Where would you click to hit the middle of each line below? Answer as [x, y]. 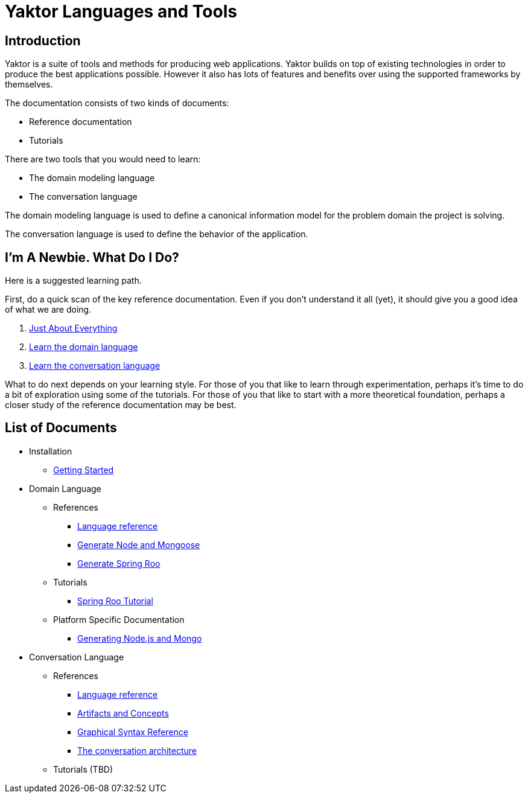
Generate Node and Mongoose [139, 544]
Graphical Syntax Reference [133, 732]
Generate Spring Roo [119, 563]
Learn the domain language [84, 347]
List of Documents [61, 428]
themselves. [29, 85]
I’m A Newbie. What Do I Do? [92, 257]
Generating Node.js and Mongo [140, 638]
